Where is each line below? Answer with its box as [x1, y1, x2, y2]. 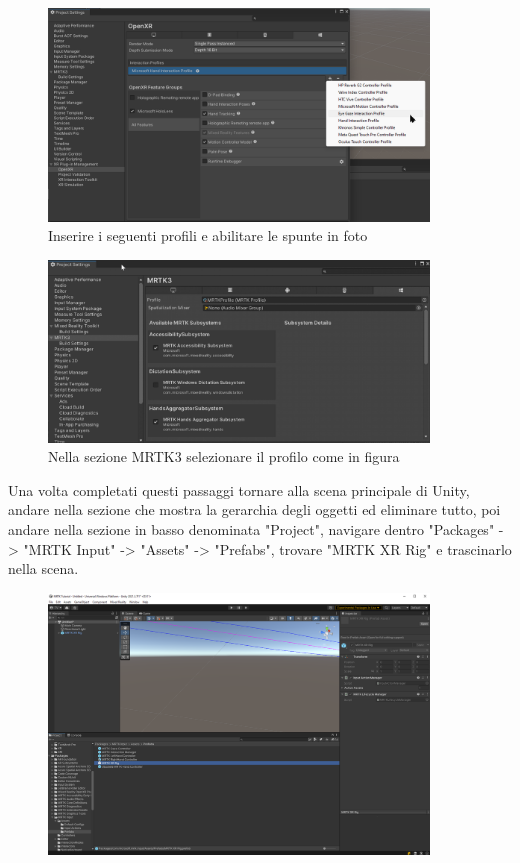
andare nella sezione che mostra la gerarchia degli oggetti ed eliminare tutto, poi [8, 499, 501, 520]
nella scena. [8, 558, 79, 579]
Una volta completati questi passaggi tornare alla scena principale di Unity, [8, 479, 470, 500]
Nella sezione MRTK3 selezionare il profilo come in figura [48, 446, 400, 467]
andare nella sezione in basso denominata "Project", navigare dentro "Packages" [8, 519, 495, 540]
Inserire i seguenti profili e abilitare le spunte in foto [48, 225, 368, 246]
